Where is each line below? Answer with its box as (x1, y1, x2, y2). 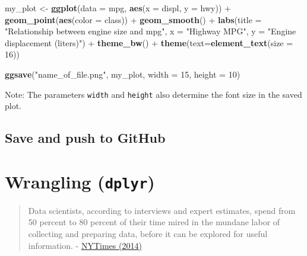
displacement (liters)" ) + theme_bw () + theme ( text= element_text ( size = (5, 36, 293, 49)
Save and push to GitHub (5, 129, 166, 147)
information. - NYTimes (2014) (28, 239, 142, 251)
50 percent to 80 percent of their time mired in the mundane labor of (28, 216, 280, 228)
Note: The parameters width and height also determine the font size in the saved (5, 88, 302, 100)
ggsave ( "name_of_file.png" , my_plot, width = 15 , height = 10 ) (5, 68, 240, 80)
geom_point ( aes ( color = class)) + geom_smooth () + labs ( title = (5, 13, 262, 25)
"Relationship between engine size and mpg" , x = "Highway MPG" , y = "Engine (5, 25, 296, 37)
